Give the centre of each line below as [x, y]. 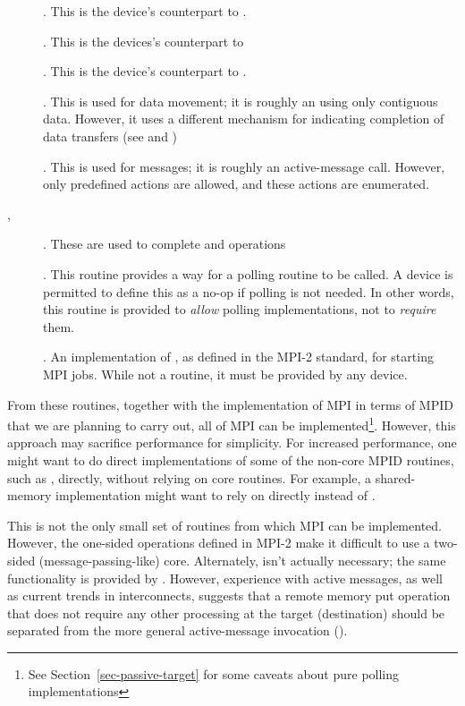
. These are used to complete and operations [165, 244]
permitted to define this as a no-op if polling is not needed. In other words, [249, 291]
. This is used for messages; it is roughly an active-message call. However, [244, 166]
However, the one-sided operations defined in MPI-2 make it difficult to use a [219, 543]
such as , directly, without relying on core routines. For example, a [190, 477]
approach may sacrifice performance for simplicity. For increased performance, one [232, 442]
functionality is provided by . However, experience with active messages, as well [225, 578]
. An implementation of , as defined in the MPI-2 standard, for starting [238, 357]
